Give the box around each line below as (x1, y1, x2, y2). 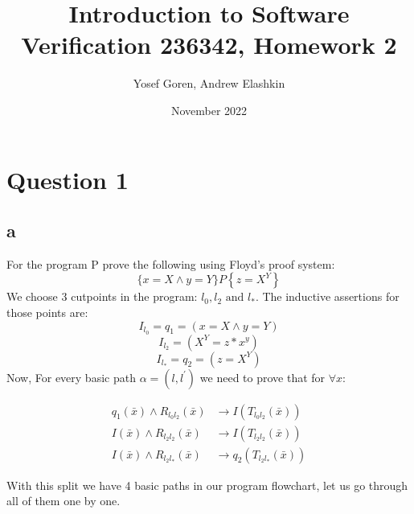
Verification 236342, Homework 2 (21, 28, 397, 61)
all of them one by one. (6, 492, 121, 509)
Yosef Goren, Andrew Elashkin (133, 75, 285, 92)
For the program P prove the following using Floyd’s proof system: (6, 255, 335, 272)
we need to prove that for (199, 368, 326, 385)
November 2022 (170, 101, 248, 118)
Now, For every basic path (6, 368, 136, 385)
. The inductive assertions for (255, 288, 400, 305)
